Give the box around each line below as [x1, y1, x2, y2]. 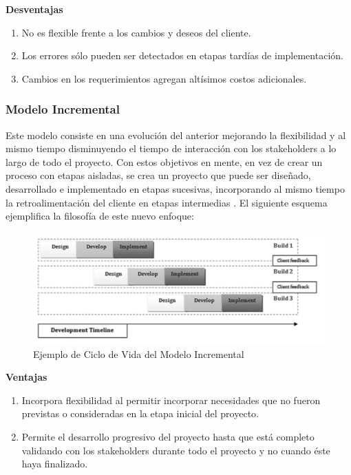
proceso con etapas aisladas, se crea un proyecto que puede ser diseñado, [6, 168, 311, 182]
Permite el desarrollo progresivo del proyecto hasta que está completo [21, 430, 315, 444]
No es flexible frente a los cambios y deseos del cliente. [21, 25, 251, 39]
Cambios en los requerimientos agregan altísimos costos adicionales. [21, 71, 307, 85]
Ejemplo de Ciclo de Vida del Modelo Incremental [33, 346, 244, 361]
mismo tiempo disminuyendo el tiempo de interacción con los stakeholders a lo [6, 141, 337, 156]
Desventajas [6, 2, 63, 16]
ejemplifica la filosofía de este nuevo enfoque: [6, 209, 194, 223]
